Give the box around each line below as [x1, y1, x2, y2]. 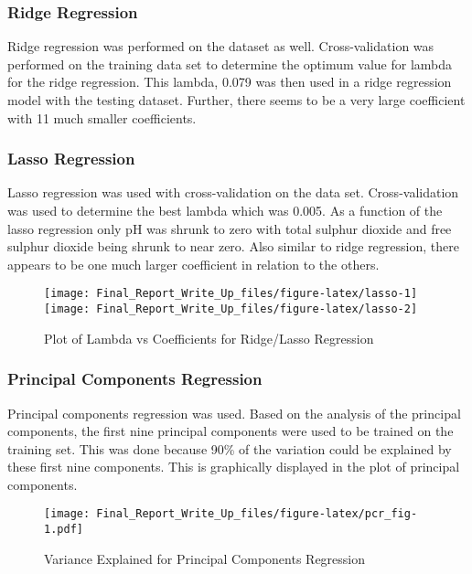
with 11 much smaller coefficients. [7, 108, 197, 127]
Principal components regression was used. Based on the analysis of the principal [7, 403, 461, 422]
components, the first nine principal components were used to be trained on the [7, 421, 454, 441]
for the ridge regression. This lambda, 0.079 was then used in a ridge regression [7, 72, 452, 91]
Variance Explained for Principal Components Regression [44, 548, 366, 568]
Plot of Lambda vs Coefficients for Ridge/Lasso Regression [44, 328, 374, 347]
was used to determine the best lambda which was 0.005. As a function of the [7, 201, 443, 219]
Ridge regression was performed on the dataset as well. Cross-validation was [7, 37, 434, 56]
